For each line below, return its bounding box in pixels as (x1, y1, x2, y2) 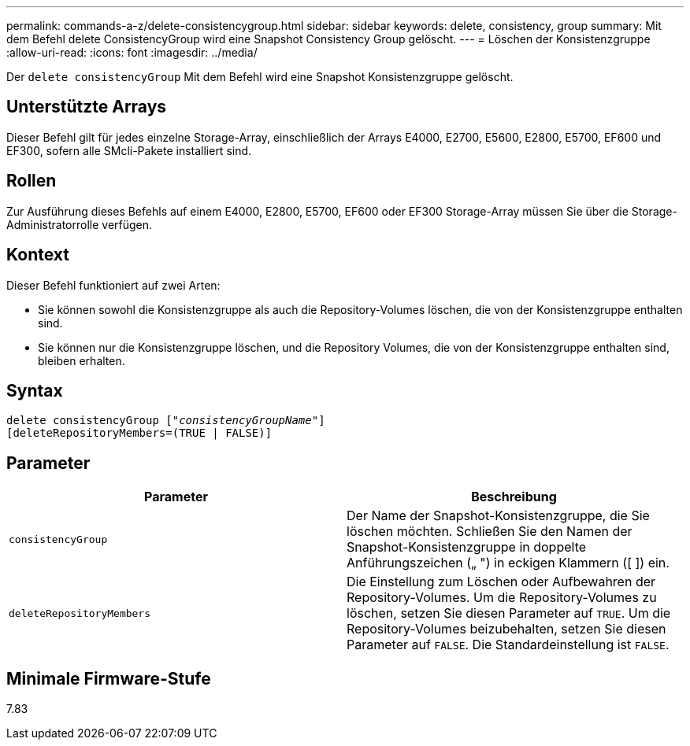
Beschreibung (471, 489, 557, 505)
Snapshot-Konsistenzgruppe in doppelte (347, 539, 587, 556)
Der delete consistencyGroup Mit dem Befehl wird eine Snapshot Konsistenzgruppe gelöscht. (6, 70, 514, 83)
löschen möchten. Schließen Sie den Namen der (347, 523, 632, 540)
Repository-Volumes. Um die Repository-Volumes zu (347, 589, 657, 606)
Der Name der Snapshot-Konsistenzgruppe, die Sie (347, 508, 650, 524)
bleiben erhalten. (38, 353, 125, 367)
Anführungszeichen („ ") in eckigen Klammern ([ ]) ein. (347, 555, 670, 571)
